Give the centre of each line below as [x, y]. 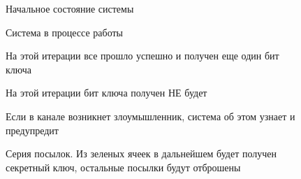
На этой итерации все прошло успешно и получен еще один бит [142, 56]
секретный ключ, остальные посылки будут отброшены [123, 167]
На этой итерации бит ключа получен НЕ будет [107, 93]
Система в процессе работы [64, 32]
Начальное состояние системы [70, 8]
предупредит [32, 130]
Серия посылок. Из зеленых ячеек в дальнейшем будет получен [141, 153]
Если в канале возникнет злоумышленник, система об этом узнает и [150, 116]
